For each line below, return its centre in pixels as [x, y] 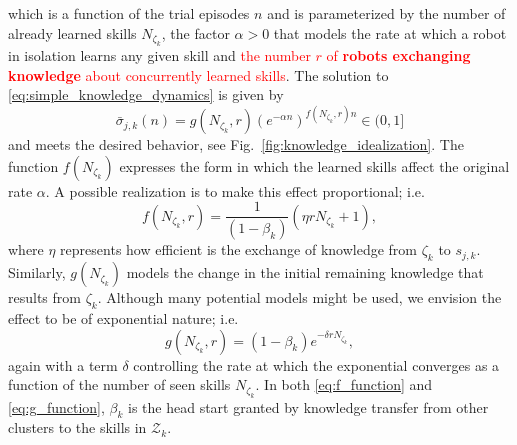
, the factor [195, 32]
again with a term [63, 364]
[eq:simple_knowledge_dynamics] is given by [146, 94]
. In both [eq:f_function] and [344, 384]
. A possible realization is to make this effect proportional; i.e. [235, 190]
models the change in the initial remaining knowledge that [305, 272]
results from [44, 297]
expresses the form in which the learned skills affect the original [314, 165]
